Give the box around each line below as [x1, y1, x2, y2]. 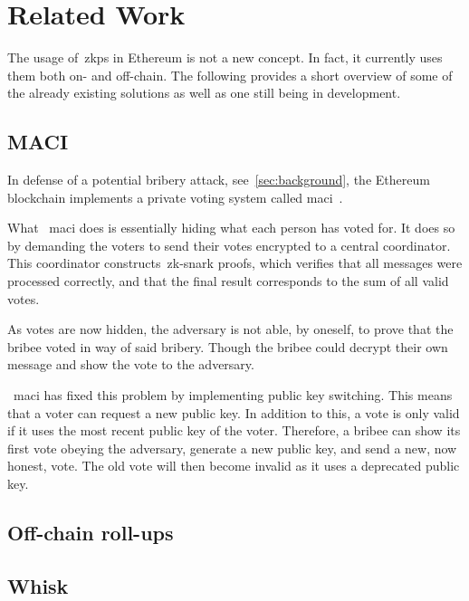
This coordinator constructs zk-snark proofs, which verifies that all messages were [7, 253, 463, 272]
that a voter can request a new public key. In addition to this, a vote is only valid [7, 403, 460, 422]
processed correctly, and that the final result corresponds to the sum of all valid [7, 272, 449, 291]
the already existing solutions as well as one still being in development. [7, 83, 401, 102]
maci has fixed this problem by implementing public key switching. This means [14, 386, 453, 405]
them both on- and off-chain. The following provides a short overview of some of [7, 65, 453, 84]
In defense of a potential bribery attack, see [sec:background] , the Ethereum [7, 170, 430, 189]
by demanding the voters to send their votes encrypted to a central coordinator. [7, 235, 451, 254]
